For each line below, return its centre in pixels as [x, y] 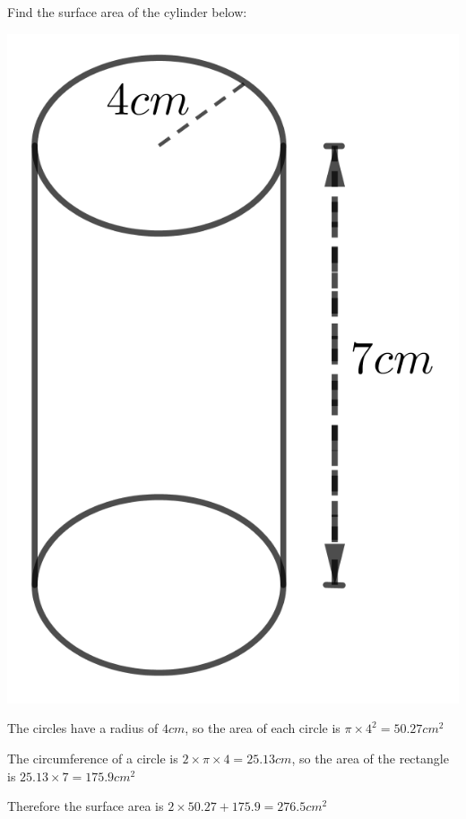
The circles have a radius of [83, 728]
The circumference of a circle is [93, 759]
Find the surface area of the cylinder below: [127, 12]
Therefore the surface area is [86, 806]
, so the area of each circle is [263, 728]
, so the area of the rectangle [370, 759]
